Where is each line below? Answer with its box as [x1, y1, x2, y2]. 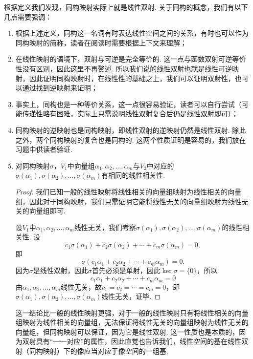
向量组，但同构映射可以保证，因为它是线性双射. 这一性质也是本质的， [15, 326, 239, 337]
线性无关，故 [60, 281, 102, 292]
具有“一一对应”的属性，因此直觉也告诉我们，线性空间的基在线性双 [36, 336, 249, 346]
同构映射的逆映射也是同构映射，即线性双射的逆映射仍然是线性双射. [15, 125, 230, 135]
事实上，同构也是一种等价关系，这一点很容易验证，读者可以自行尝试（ [15, 99, 242, 109]
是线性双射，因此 [33, 265, 88, 275]
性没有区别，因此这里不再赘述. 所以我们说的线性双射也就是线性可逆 [15, 63, 232, 73]
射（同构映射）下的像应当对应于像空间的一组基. [15, 346, 168, 356]
